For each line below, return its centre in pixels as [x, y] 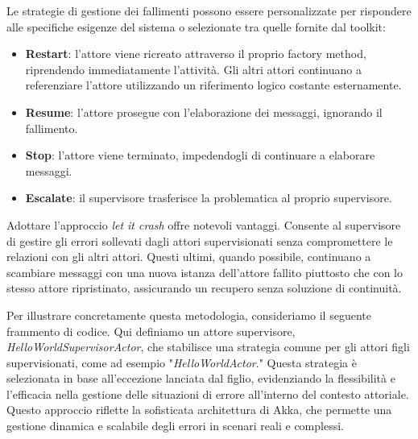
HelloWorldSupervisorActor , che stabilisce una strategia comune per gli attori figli [208, 347]
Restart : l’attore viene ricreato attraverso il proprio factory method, [196, 54]
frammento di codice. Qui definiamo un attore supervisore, [151, 331]
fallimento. [52, 128]
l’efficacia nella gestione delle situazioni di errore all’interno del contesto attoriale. [208, 393]
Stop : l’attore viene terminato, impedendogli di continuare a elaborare [200, 155]
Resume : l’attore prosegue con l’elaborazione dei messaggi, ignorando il [204, 112]
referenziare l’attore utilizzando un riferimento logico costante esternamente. [213, 85]
